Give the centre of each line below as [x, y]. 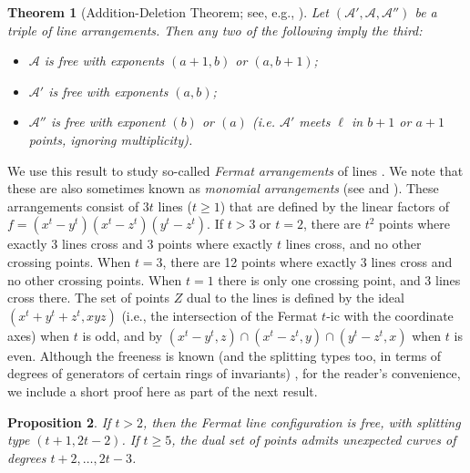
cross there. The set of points [89, 298]
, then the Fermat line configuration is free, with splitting [302, 422]
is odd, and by [123, 335]
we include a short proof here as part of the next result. [163, 391]
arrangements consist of [73, 206]
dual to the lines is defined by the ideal [295, 298]
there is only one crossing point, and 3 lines [339, 279]
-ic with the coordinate [390, 315]
